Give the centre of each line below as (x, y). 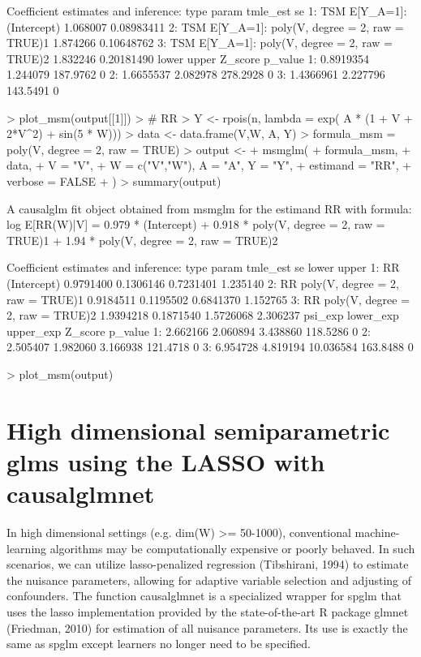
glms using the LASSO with (166, 461)
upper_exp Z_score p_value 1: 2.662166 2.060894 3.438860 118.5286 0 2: (189, 331)
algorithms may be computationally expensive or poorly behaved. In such (232, 548)
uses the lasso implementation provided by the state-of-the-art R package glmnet (208, 611)
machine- (377, 532)
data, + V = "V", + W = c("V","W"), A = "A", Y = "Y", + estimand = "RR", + (209, 165)
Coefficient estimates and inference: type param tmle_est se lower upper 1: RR (203, 267)
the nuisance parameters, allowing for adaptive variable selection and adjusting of (209, 580)
